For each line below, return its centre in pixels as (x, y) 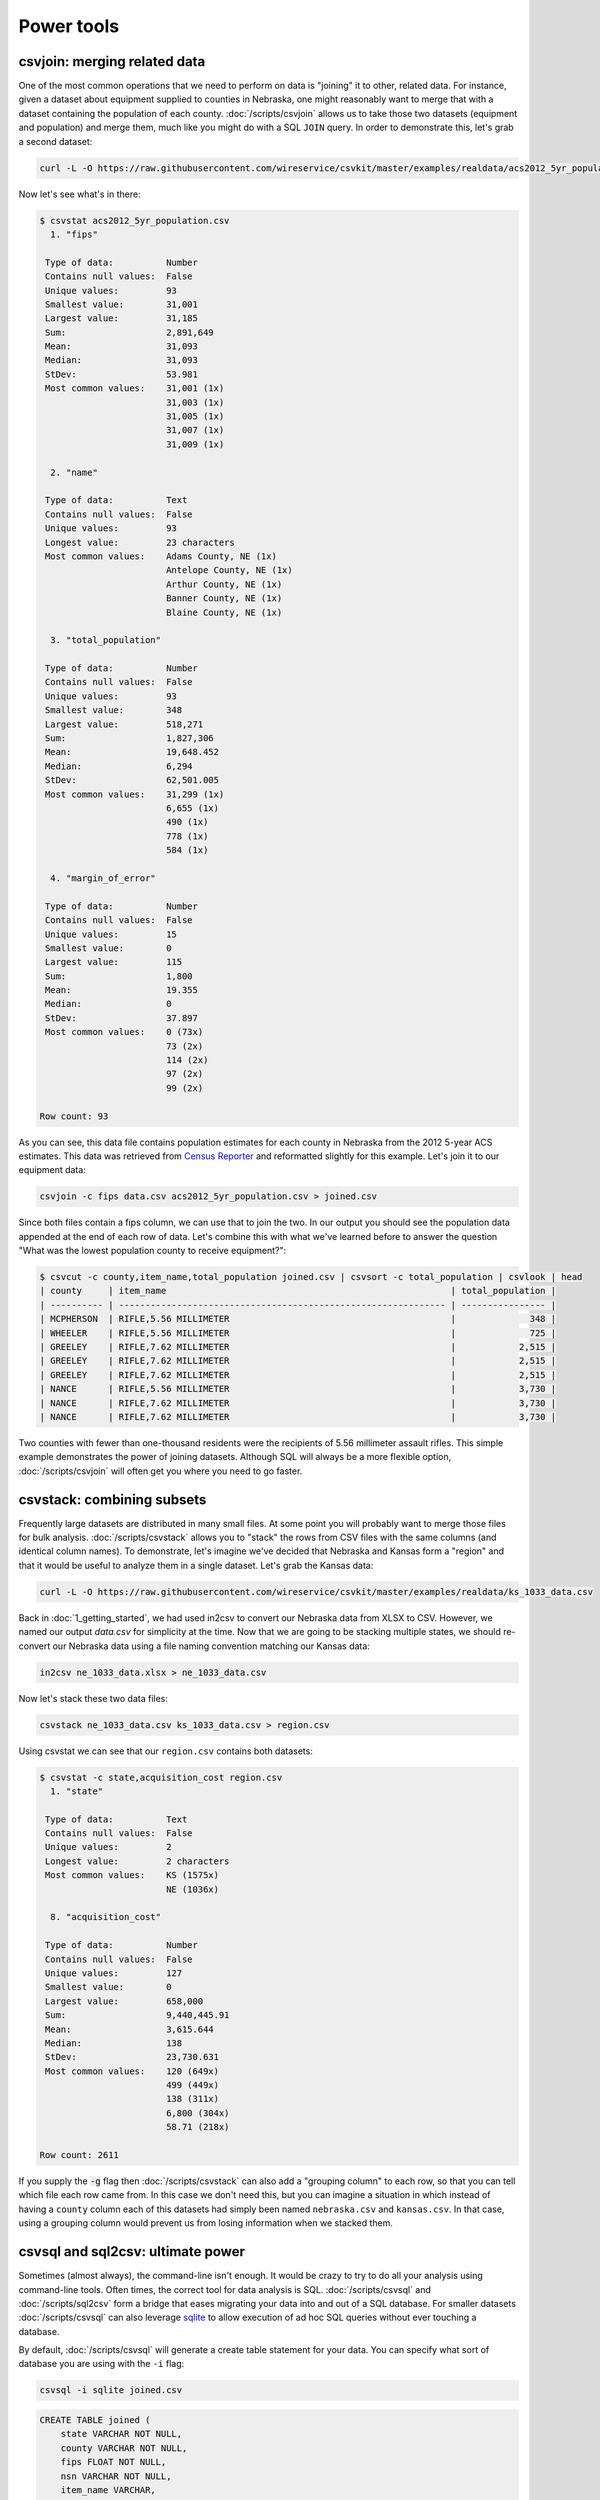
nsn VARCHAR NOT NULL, (116, 2476)
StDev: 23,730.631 (132, 2057)
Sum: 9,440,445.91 (137, 2015)
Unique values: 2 (108, 1847)
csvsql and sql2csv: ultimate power (131, 2251)
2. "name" (74, 472)
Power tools (69, 26)
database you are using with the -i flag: (101, 2364)
